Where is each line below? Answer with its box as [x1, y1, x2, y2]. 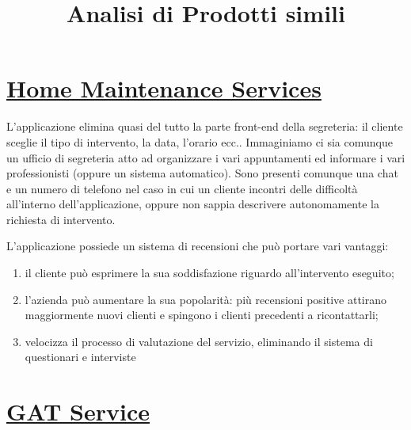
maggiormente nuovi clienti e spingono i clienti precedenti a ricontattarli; [25, 306, 379, 323]
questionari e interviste [25, 348, 136, 365]
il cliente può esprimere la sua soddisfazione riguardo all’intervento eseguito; [25, 264, 394, 281]
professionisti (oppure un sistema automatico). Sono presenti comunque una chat [6, 165, 398, 181]
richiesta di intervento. [6, 211, 116, 227]
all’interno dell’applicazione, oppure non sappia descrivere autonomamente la [6, 196, 379, 212]
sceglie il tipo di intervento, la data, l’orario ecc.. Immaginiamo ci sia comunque [6, 133, 393, 150]
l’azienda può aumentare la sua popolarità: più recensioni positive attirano [25, 291, 387, 307]
